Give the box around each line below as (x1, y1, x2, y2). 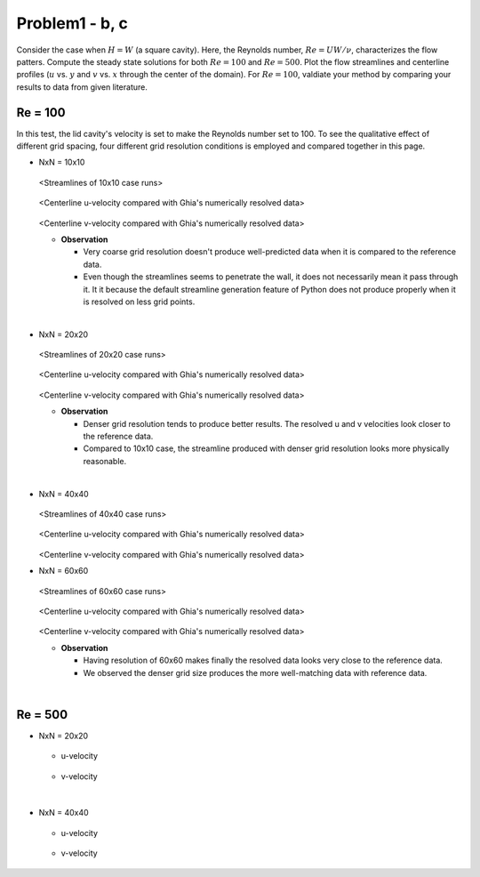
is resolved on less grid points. (83, 296, 196, 307)
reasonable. (83, 455, 127, 466)
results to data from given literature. (16, 81, 148, 93)
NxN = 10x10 (38, 157, 85, 168)
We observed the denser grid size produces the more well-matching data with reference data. (83, 667, 428, 678)
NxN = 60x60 (38, 566, 89, 576)
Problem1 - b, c (16, 13, 129, 33)
